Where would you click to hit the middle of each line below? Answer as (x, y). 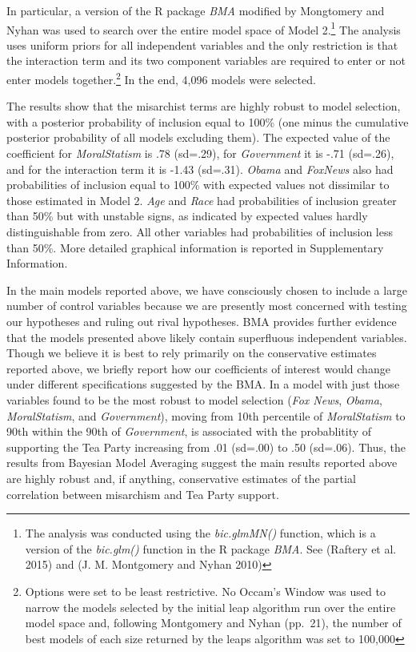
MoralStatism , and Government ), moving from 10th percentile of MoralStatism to (206, 415)
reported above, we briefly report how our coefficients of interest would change (198, 368)
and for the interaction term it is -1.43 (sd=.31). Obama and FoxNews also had (200, 169)
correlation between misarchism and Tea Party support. (143, 494)
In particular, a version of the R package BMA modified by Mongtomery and (196, 10)
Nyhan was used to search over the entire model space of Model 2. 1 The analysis (204, 28)
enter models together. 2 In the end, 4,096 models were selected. (161, 78)
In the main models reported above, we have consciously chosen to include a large (207, 290)
